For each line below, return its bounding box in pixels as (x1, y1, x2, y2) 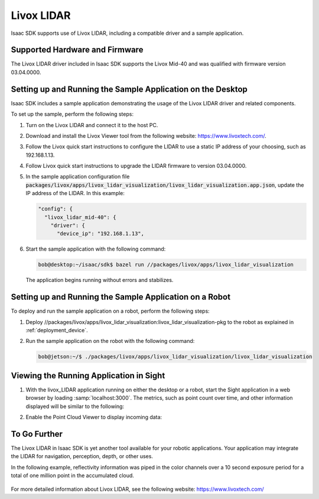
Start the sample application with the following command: (25, 245, 166, 252)
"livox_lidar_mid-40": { (44, 213, 116, 221)
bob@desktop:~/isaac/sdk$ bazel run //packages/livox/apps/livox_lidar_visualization (38, 261, 294, 268)
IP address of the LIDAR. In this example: (25, 190, 125, 197)
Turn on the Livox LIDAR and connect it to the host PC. (25, 121, 158, 128)
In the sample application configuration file (25, 173, 130, 180)
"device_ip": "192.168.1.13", (57, 231, 145, 237)
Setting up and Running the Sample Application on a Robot (11, 292, 230, 302)
